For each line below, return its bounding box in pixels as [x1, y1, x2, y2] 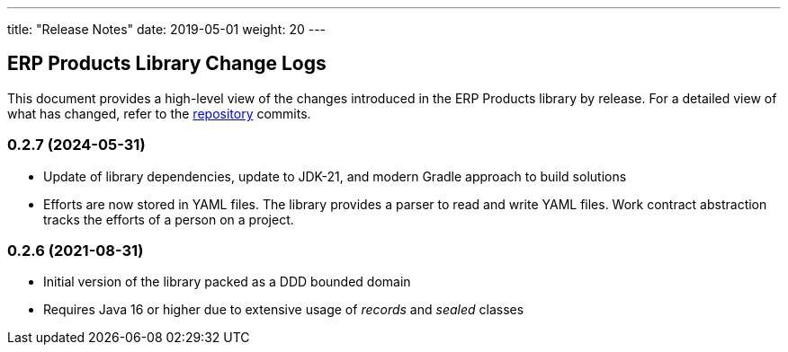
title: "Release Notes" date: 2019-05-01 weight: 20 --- [7, 22, 327, 37]
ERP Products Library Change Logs [7, 52, 327, 75]
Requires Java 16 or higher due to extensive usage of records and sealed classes [43, 302, 524, 318]
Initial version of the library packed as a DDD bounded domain [43, 274, 411, 290]
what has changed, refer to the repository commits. [7, 105, 311, 121]
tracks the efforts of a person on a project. [43, 211, 294, 227]
